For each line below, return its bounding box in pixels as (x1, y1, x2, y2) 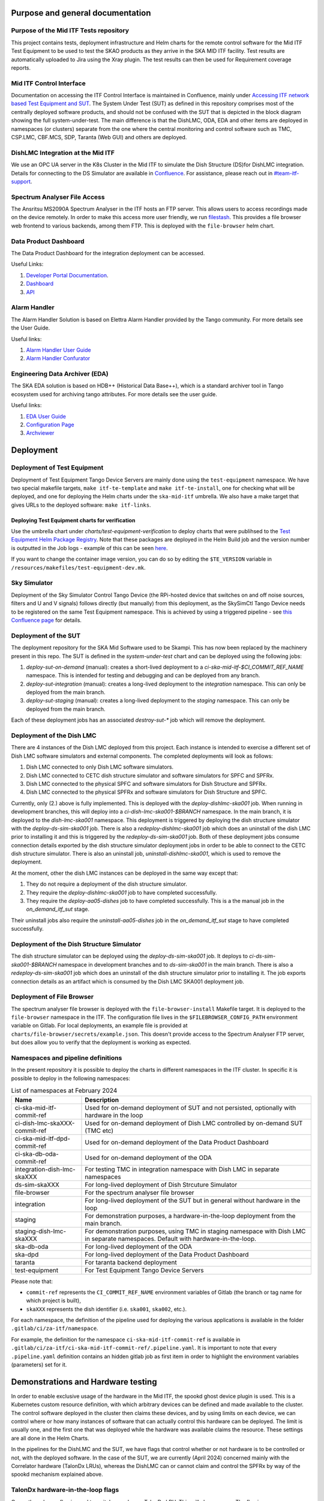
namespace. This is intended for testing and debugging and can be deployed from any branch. (26, 672, 260, 679)
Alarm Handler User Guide (26, 346, 91, 354)
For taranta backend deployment (85, 1258, 177, 1266)
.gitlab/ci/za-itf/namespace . (11, 1324, 98, 1332)
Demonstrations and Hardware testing (11, 1377, 157, 1387)
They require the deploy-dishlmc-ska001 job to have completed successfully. (26, 889, 217, 896)
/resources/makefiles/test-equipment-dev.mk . (11, 564, 146, 571)
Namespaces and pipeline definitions (11, 1054, 122, 1062)
